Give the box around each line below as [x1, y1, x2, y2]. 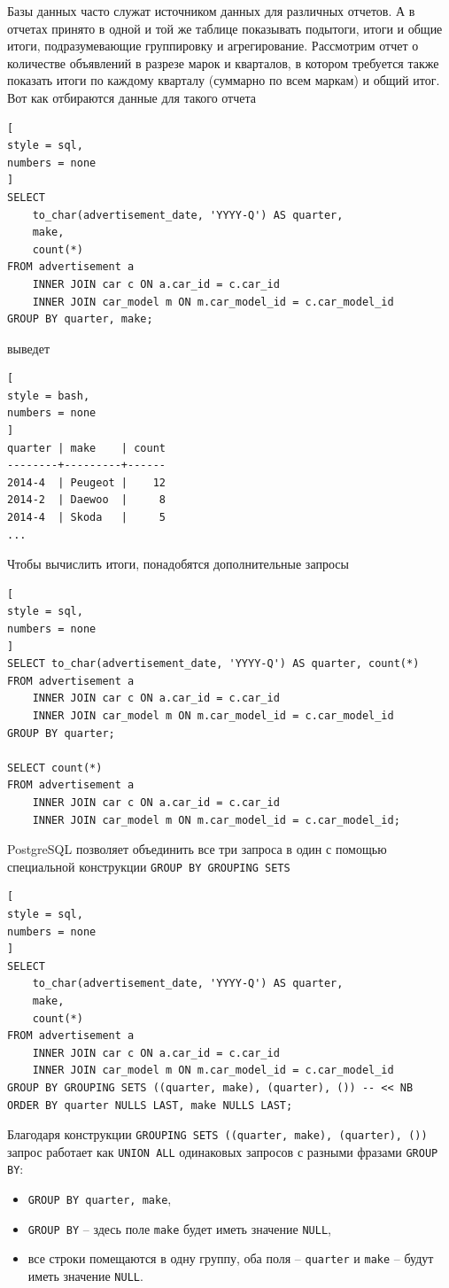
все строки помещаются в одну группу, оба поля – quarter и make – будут [27, 1249, 434, 1268]
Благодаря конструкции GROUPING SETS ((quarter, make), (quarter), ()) [7, 1125, 428, 1144]
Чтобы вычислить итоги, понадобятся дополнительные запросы [7, 555, 349, 573]
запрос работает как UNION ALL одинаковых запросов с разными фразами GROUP [7, 1142, 438, 1160]
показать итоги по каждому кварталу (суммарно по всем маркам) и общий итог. [7, 71, 440, 89]
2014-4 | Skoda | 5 [7, 511, 166, 524]
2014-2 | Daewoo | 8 [7, 493, 166, 507]
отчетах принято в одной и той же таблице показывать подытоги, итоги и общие [7, 19, 443, 37]
